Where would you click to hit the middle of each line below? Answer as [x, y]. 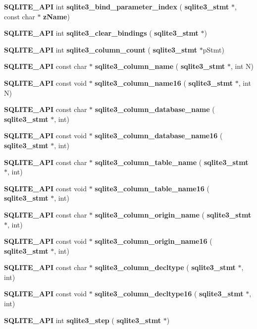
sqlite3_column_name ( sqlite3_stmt [160, 66]
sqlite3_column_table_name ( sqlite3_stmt [172, 162]
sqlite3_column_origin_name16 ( [154, 241]
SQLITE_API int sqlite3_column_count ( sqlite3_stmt [101, 49]
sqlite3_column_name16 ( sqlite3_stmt [164, 82]
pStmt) [213, 49]
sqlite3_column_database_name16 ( [159, 136]
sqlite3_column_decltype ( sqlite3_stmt [165, 267]
